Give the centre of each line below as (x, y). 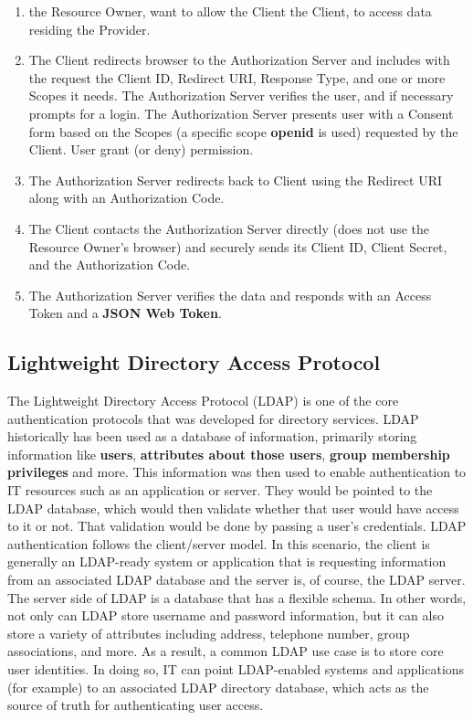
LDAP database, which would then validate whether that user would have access (233, 508)
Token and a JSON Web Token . (125, 313)
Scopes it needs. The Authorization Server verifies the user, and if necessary (241, 95)
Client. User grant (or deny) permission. (141, 149)
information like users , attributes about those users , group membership (229, 454)
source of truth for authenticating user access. (136, 705)
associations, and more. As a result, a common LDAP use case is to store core (226, 651)
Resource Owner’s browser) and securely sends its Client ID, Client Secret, (238, 246)
